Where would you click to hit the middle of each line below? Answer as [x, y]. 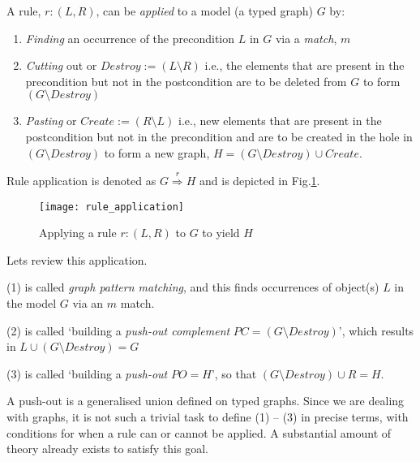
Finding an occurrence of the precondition [130, 38]
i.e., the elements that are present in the [304, 65]
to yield [221, 233]
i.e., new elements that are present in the [280, 121]
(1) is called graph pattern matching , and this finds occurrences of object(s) [193, 287]
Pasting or [51, 121]
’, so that [234, 373]
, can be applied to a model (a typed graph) [205, 11]
